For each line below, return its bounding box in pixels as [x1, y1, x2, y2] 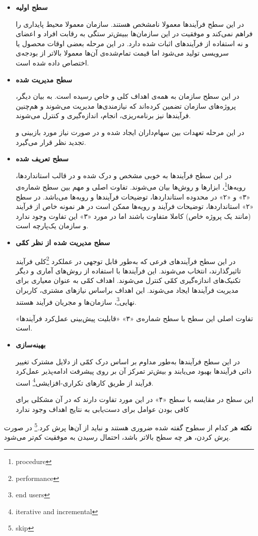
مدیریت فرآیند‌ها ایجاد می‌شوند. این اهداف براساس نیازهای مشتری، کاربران [15, 284, 239, 295]
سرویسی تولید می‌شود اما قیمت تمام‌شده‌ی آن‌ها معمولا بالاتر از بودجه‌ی [15, 48, 229, 58]
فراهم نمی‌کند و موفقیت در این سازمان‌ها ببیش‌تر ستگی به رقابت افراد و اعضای [15, 28, 253, 39]
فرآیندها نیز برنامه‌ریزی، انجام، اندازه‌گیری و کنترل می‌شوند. [15, 110, 191, 121]
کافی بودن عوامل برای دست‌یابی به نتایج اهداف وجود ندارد [15, 403, 189, 414]
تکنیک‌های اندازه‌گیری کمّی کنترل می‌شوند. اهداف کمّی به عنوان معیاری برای [15, 275, 241, 285]
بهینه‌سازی [15, 339, 46, 349]
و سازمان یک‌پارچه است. [15, 220, 89, 231]
